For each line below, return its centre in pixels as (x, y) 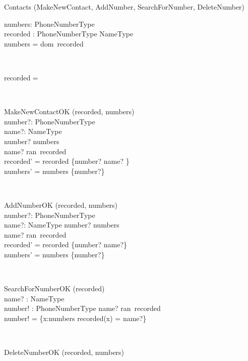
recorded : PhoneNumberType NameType (69, 34)
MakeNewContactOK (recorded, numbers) (69, 111)
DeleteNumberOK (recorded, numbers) (64, 352)
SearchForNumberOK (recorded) (54, 288)
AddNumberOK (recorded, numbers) (61, 205)
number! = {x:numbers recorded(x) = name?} (75, 318)
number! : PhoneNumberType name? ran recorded (82, 308)
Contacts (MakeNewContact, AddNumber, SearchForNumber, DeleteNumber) (125, 7)
